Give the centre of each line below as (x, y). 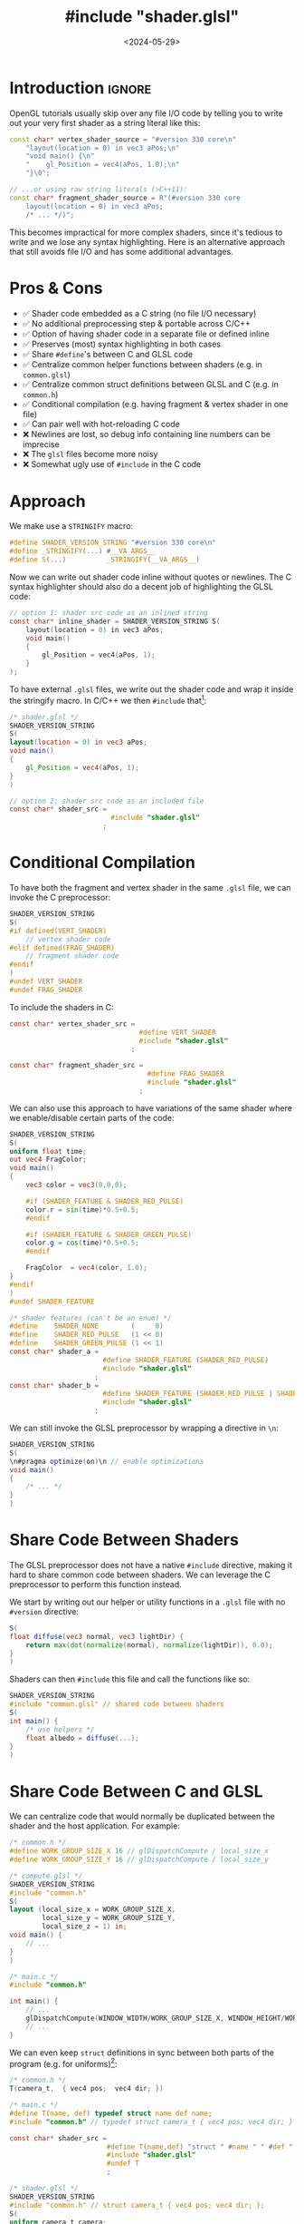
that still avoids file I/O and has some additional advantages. (121, 251)
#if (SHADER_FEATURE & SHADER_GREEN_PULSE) (109, 1234)
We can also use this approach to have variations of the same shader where (151, 1107)
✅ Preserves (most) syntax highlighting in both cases (122, 344)
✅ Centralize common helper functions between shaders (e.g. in (142, 364)
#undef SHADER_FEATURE (52, 1302)
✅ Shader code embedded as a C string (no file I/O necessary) (139, 313)
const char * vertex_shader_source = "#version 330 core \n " (123, 139)
